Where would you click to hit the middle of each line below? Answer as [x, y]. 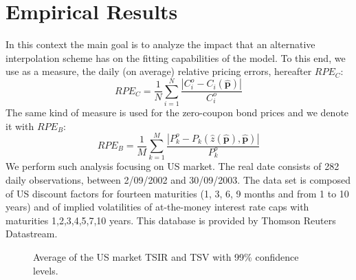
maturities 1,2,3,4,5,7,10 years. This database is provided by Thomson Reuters [171, 220]
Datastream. [32, 234]
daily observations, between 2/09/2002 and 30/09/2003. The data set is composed [178, 179]
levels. [46, 270]
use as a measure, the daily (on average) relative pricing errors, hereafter [159, 71]
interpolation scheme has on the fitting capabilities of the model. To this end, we [176, 57]
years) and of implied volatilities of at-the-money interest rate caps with [157, 207]
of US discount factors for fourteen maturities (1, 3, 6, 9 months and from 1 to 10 [177, 193]
